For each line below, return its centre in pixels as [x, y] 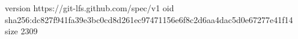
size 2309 [21, 31]
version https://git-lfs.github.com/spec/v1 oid [90, 8]
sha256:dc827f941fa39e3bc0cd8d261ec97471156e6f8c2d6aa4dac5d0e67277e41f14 [149, 19]
